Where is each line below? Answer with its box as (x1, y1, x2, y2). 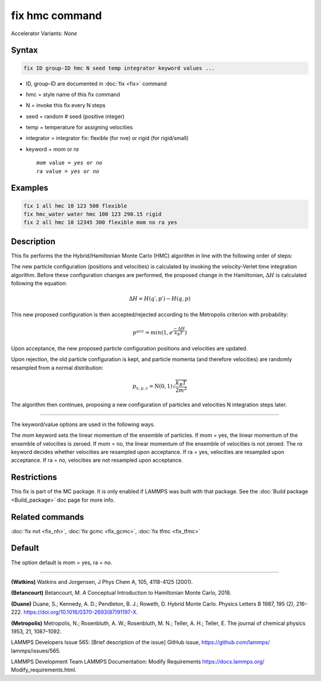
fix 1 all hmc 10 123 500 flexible (23, 203, 127, 209)
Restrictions (11, 472, 58, 483)
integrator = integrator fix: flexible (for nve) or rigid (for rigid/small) (26, 135, 189, 142)
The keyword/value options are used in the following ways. (11, 421, 156, 428)
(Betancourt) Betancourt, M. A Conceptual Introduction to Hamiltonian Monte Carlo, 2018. (11, 589, 232, 596)
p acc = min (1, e (133, 328, 174, 336)
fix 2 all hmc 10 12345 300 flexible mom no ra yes (23, 219, 178, 226)
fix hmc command (11, 9, 102, 22)
